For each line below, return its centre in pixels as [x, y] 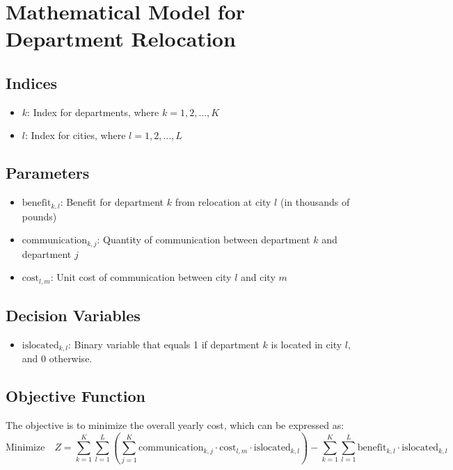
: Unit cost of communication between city [141, 277]
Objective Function [76, 396]
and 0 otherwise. [57, 358]
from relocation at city [223, 202]
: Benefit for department [112, 202]
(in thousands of [315, 202]
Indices [32, 82]
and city [258, 277]
